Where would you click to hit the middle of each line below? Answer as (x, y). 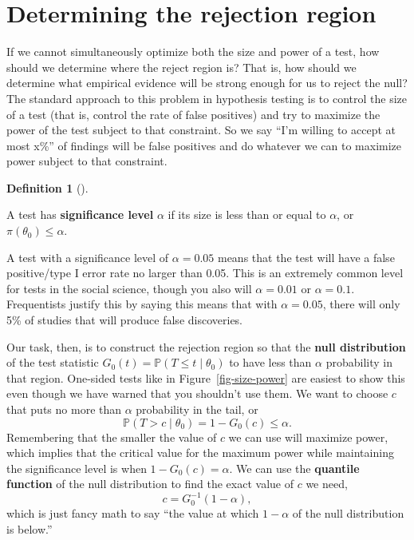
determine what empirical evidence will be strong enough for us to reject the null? (207, 83)
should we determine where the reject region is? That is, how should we (181, 67)
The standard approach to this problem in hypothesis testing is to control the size (207, 98)
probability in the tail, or (197, 409)
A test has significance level (80, 214)
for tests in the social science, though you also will (129, 288)
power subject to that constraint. (87, 161)
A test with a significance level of (88, 257)
